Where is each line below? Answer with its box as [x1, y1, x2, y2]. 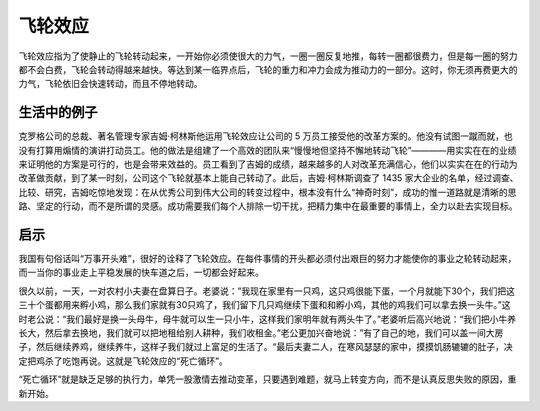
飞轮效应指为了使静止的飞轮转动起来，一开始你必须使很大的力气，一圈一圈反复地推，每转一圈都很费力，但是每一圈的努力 [18, 50, 518, 62]
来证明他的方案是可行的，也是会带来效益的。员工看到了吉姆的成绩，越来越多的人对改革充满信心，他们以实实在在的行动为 [18, 158, 518, 170]
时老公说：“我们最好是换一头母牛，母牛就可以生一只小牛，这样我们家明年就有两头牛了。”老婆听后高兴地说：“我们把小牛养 [18, 313, 517, 325]
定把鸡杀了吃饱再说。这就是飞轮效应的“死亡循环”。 [18, 355, 229, 367]
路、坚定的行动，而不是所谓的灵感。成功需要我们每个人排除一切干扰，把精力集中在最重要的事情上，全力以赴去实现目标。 [18, 200, 518, 212]
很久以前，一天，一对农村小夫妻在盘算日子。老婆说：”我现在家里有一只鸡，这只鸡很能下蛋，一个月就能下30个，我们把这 [18, 285, 515, 297]
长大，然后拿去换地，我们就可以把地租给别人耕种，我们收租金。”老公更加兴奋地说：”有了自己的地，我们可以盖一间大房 [18, 327, 504, 339]
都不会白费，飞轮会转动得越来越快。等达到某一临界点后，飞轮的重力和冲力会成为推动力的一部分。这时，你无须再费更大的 [18, 63, 518, 75]
